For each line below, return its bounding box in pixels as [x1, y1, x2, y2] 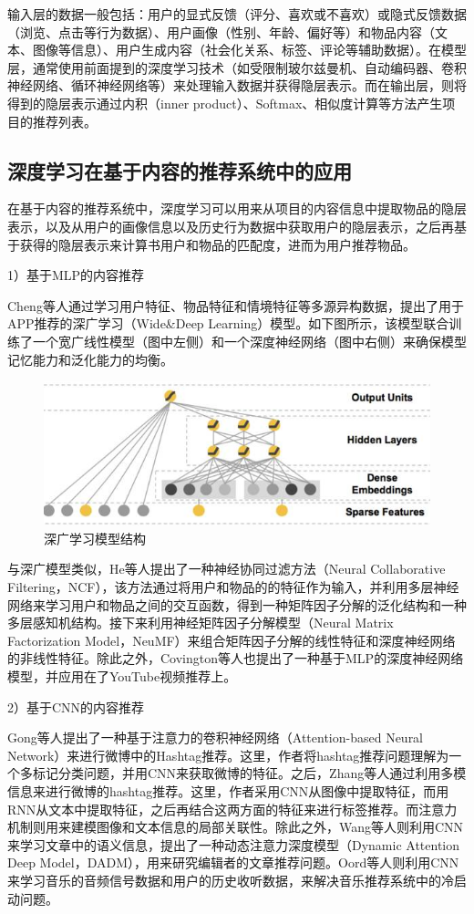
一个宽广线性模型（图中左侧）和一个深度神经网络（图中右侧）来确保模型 [32, 331, 467, 350]
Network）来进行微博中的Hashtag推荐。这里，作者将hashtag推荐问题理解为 [7, 745, 449, 764]
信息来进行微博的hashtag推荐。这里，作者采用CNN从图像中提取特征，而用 [7, 781, 449, 800]
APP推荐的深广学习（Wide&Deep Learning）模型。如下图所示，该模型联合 [7, 314, 449, 333]
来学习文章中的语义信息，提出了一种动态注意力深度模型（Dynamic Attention [7, 835, 460, 854]
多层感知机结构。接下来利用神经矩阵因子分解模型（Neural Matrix [7, 613, 394, 632]
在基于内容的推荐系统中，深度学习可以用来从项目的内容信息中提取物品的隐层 [7, 199, 467, 218]
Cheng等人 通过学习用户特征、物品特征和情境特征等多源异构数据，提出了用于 [7, 296, 464, 315]
